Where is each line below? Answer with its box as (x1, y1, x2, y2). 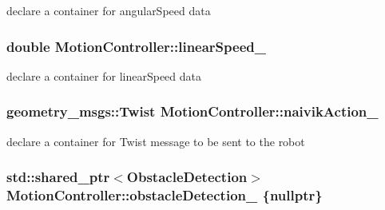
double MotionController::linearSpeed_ (6, 36, 266, 56)
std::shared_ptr (6, 167, 110, 187)
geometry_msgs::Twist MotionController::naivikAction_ (6, 101, 379, 121)
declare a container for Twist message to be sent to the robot (6, 133, 305, 149)
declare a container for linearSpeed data (6, 67, 202, 84)
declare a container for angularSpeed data (6, 2, 211, 18)
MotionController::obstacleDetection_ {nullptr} (6, 185, 323, 205)
